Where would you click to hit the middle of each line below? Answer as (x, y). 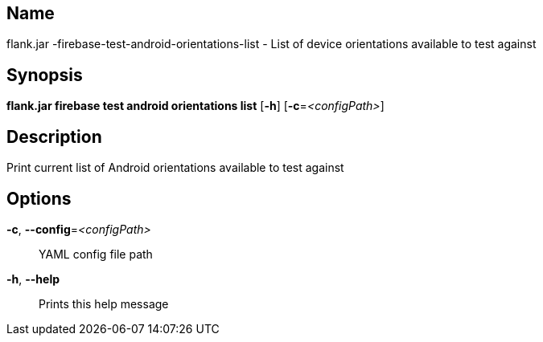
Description (54, 136)
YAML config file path (96, 254)
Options (39, 198)
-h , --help (33, 279)
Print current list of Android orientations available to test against (175, 168)
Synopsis (45, 75)
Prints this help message (104, 303)
